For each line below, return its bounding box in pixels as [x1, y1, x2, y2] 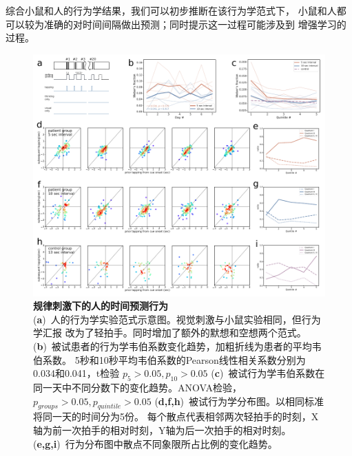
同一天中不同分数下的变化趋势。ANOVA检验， [33, 380, 242, 394]
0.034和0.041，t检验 [33, 366, 120, 380]
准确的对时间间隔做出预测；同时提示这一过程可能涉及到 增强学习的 [43, 17, 346, 31]
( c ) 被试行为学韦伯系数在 [211, 366, 325, 380]
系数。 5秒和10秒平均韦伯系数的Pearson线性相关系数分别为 [42, 352, 306, 367]
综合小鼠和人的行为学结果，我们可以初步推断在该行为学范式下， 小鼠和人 [6, 3, 337, 17]
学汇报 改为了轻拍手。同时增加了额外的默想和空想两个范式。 [33, 325, 307, 340]
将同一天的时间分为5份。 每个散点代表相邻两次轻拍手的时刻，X [33, 409, 319, 424]
